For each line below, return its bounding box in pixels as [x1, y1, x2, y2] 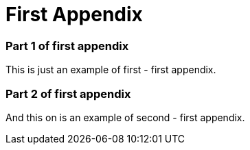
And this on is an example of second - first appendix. [5, 111, 245, 123]
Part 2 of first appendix [5, 86, 131, 101]
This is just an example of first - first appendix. [5, 64, 216, 76]
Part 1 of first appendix [5, 38, 129, 53]
